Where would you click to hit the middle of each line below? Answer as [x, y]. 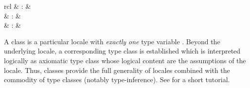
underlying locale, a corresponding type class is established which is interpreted [122, 51]
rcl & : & [18, 6]
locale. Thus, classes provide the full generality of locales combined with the [117, 70]
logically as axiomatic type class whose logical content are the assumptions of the [125, 60]
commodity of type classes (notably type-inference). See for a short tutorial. [117, 79]
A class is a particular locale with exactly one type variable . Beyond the [112, 41]
